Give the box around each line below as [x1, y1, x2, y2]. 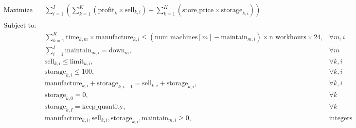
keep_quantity [82, 103, 124, 110]
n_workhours [269, 33, 306, 41]
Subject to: [3, 22, 36, 30]
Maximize [3, 7, 33, 14]
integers [329, 114, 353, 122]
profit [98, 7, 115, 14]
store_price [182, 7, 214, 14]
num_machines [155, 33, 198, 41]
